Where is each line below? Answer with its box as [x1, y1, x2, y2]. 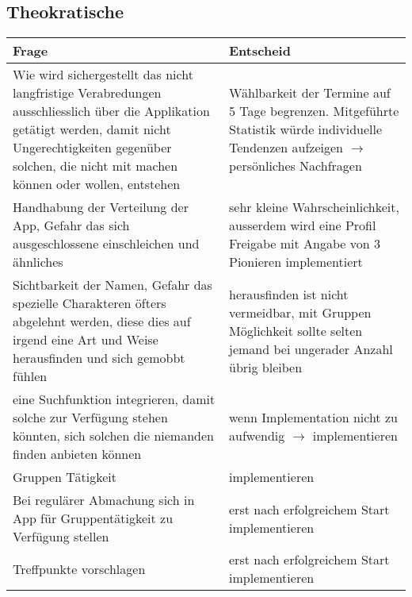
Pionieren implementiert [229, 252, 363, 272]
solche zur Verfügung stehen [13, 408, 168, 427]
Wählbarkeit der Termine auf [229, 83, 391, 102]
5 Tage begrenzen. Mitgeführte [229, 102, 399, 121]
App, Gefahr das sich [13, 216, 130, 235]
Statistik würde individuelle [229, 120, 383, 139]
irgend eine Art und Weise [13, 330, 158, 349]
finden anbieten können [13, 445, 142, 464]
